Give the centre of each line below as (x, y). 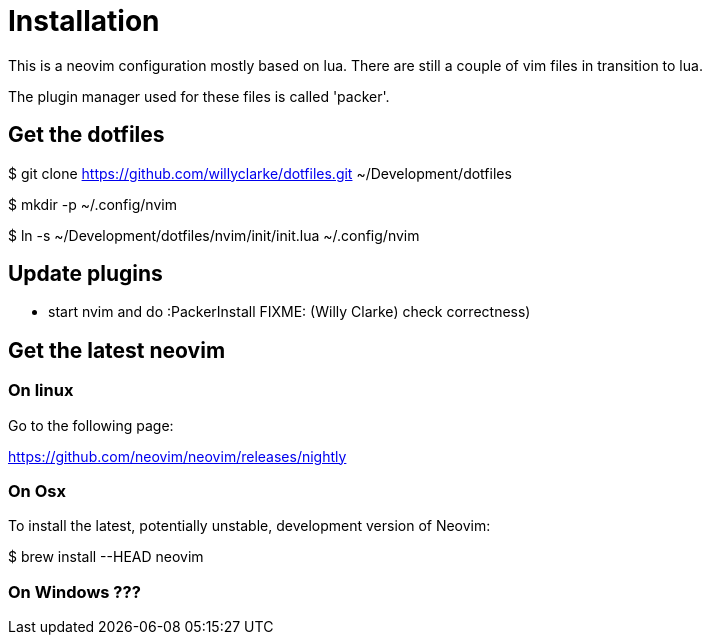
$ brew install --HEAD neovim (106, 557)
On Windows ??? (74, 591)
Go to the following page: (91, 425)
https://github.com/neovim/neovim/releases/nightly (177, 456)
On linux (41, 390)
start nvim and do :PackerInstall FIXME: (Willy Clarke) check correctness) (289, 312)
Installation (84, 21)
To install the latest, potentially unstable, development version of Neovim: (249, 526)
